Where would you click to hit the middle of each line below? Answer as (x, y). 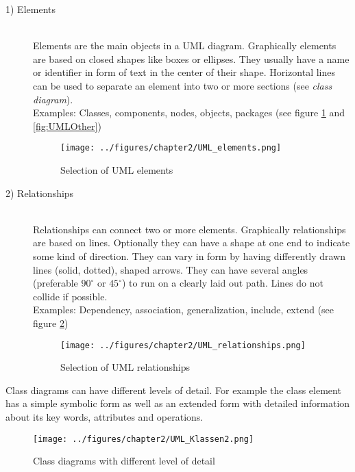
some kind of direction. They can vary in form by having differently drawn (189, 255)
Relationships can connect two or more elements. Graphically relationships (189, 229)
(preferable (56, 283)
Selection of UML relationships (125, 367)
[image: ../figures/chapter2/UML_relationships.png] (183, 345)
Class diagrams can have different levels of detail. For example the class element (173, 390)
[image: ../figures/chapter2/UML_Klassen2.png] (144, 439)
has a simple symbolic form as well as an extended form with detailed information (178, 403)
